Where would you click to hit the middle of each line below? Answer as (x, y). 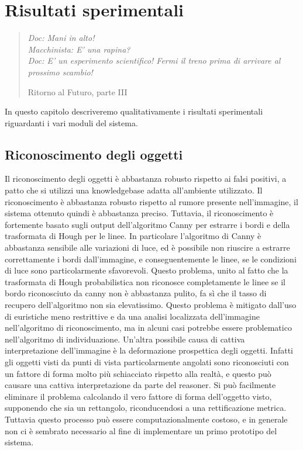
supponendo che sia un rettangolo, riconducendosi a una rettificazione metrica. (146, 408)
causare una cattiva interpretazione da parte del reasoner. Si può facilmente (140, 385)
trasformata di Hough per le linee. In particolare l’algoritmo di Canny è (133, 236)
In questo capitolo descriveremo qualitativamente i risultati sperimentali (134, 111)
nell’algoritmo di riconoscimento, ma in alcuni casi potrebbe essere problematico (148, 328)
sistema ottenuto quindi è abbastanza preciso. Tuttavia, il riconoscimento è (139, 213)
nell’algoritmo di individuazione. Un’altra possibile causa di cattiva (125, 339)
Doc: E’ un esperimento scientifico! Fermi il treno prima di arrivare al (154, 60)
